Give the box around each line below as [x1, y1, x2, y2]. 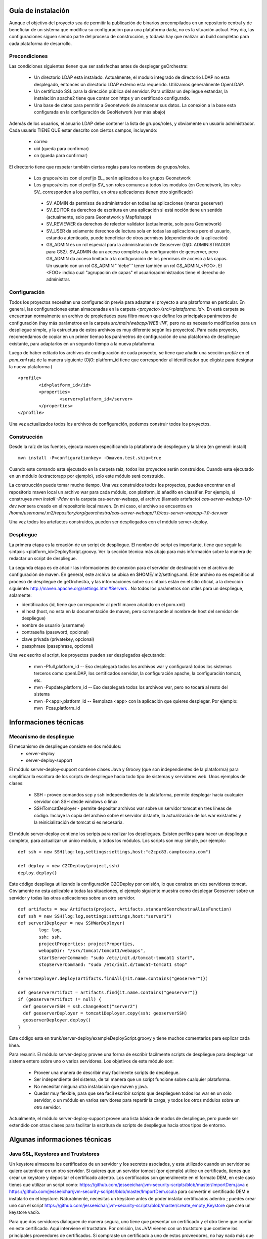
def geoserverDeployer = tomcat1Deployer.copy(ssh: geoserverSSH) [23, 1010, 187, 1016]
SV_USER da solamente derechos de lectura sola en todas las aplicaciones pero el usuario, [46, 228, 231, 234]
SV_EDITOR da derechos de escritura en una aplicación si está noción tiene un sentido [46, 207, 222, 213]
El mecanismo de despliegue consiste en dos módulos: [9, 743, 121, 749]
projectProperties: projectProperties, [39, 941, 135, 947]
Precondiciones [9, 53, 48, 59]
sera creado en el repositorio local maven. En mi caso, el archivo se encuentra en [26, 503, 192, 509]
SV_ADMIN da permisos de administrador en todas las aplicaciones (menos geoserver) [46, 200, 223, 206]
